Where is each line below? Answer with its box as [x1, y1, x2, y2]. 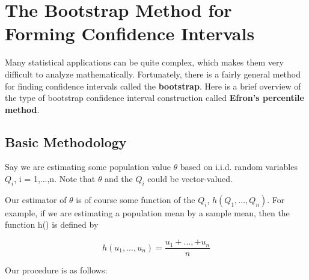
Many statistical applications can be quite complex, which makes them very [5, 56, 284, 68]
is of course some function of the [76, 193, 195, 205]
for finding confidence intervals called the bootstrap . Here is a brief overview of [5, 79, 301, 92]
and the [105, 172, 133, 185]
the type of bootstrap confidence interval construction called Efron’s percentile [5, 91, 304, 104]
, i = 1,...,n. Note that [14, 172, 96, 185]
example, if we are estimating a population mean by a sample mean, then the [5, 206, 290, 219]
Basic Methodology [5, 132, 127, 151]
